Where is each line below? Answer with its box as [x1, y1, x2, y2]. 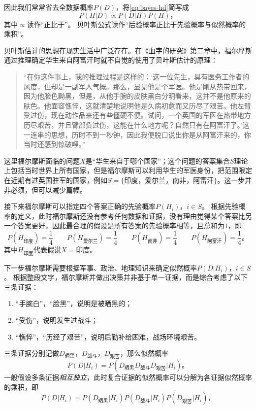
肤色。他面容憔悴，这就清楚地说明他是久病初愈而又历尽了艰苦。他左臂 [23, 100, 251, 110]
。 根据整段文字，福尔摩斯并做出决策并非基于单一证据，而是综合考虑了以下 [4, 272, 248, 282]
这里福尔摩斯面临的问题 [4, 155, 80, 166]
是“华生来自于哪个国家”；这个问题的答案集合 [85, 155, 230, 166]
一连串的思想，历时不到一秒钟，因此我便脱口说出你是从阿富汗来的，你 [23, 129, 251, 139]
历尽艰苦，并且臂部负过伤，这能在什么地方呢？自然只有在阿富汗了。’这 [23, 119, 250, 130]
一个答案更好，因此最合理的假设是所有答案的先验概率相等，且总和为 [4, 220, 224, 231]
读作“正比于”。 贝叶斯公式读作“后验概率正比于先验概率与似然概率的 [27, 19, 246, 29]
